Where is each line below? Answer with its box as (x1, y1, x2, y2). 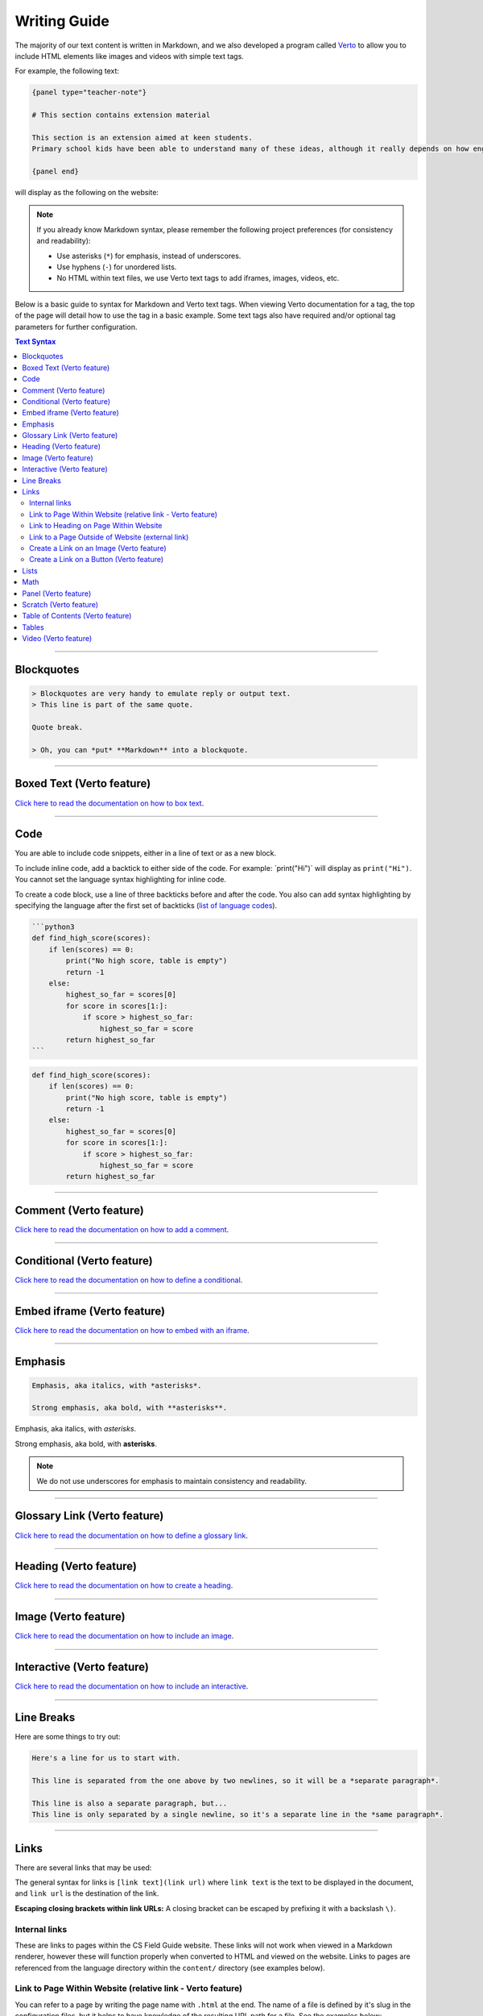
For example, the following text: (14, 66, 120, 76)
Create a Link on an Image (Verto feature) (29, 543, 167, 552)
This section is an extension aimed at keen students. (31, 133, 253, 142)
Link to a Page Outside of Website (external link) (29, 532, 189, 542)
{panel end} (31, 167, 80, 177)
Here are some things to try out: (14, 1732, 121, 1742)
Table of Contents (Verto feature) (22, 611, 132, 621)
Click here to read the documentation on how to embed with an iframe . (14, 1325, 250, 1335)
